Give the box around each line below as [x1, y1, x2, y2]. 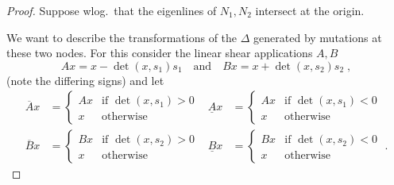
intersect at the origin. [255, 2, 365, 18]
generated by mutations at [253, 29, 382, 45]
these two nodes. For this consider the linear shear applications [6, 44, 313, 61]
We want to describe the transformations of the [6, 29, 238, 45]
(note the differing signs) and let [6, 71, 164, 88]
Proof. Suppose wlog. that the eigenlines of [6, 2, 217, 18]
